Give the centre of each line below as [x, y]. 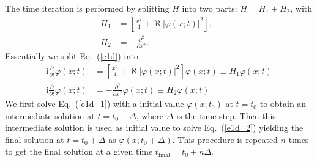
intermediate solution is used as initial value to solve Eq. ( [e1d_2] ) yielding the [154, 127]
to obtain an [283, 104]
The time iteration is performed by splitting [87, 8]
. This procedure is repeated [225, 139]
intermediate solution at [50, 115]
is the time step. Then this [226, 115]
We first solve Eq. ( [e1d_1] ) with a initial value [95, 104]
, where [150, 115]
